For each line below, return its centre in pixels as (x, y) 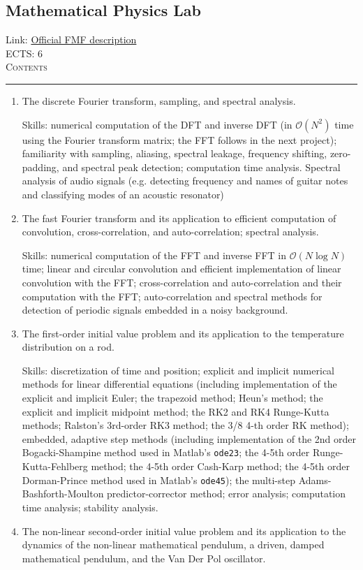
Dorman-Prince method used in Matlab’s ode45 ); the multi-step (158, 480)
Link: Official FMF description (71, 39)
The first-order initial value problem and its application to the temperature (183, 333)
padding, (40, 167)
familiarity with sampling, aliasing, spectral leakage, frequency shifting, (175, 153)
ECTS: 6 (24, 53)
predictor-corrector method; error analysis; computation (227, 494)
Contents (27, 67)
